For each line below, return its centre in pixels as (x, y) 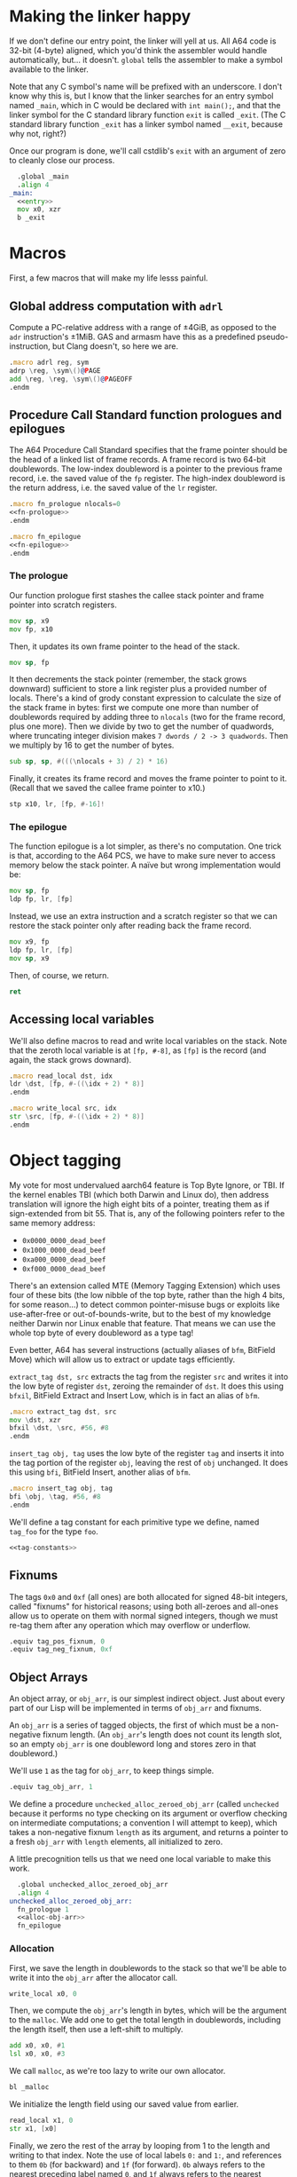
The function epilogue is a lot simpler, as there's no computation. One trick (145, 846)
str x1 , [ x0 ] (33, 2128)
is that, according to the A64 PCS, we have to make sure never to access (143, 856)
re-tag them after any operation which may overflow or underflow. (130, 1625)
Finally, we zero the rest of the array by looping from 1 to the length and (140, 2145)
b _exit (31, 218)
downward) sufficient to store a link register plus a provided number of (138, 689)
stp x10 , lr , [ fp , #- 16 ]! (57, 804)
